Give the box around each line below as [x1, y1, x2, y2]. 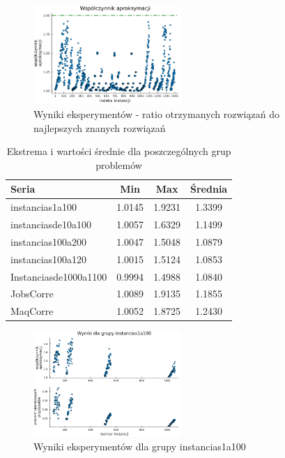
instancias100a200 [10, 234, 87, 249]
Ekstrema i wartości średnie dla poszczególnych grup [6, 144, 231, 158]
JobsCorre [10, 286, 54, 301]
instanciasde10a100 [10, 216, 92, 231]
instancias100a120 [10, 251, 87, 266]
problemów [95, 157, 142, 172]
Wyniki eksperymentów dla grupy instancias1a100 [33, 439, 246, 454]
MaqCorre [10, 304, 54, 318]
